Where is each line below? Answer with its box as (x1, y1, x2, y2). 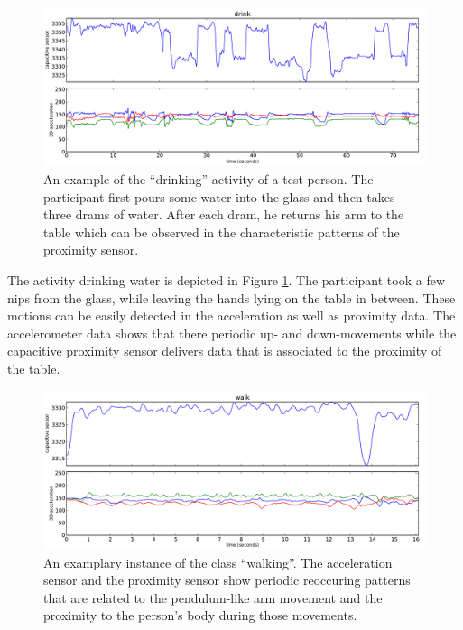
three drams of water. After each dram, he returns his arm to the (43, 205, 404, 224)
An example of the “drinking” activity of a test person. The (43, 169, 374, 188)
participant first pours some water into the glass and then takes (43, 187, 395, 206)
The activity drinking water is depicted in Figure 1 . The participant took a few (7, 270, 446, 289)
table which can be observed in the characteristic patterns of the (43, 222, 400, 241)
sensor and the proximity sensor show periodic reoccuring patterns (43, 570, 411, 589)
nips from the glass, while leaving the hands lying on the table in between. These (7, 288, 456, 307)
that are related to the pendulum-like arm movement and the (43, 588, 383, 607)
